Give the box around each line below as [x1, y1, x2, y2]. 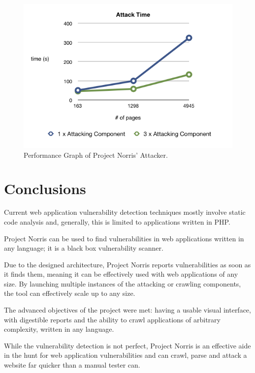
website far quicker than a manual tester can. [4, 360, 140, 370]
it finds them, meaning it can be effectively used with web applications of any [4, 269, 238, 279]
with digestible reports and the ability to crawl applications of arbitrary [4, 314, 221, 324]
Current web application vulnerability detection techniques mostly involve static [4, 207, 246, 217]
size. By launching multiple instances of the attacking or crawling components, [4, 278, 241, 288]
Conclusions [4, 178, 86, 199]
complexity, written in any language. [4, 324, 114, 334]
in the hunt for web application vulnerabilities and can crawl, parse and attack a [4, 350, 247, 360]
